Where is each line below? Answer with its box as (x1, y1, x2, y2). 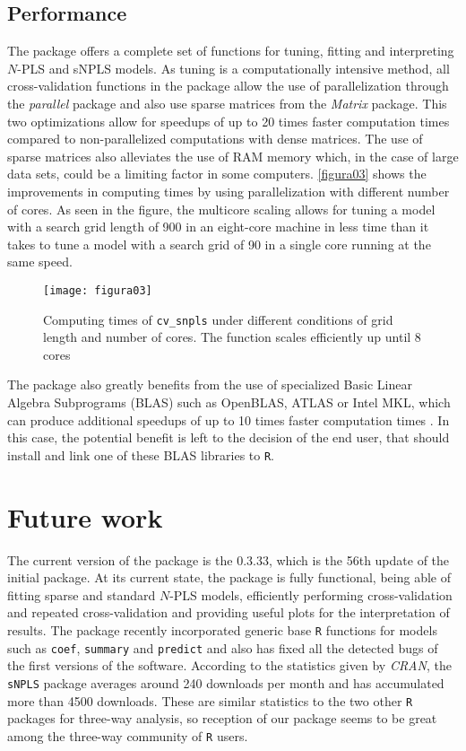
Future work (7, 498, 163, 535)
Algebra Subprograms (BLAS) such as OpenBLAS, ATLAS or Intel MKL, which (7, 393, 451, 412)
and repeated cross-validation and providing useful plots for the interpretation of (7, 603, 450, 622)
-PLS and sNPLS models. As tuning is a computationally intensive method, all (17, 58, 450, 77)
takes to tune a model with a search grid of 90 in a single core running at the (7, 234, 431, 253)
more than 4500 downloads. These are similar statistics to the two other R (7, 691, 413, 710)
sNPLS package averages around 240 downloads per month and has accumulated (7, 673, 444, 692)
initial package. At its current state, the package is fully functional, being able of (7, 568, 451, 587)
